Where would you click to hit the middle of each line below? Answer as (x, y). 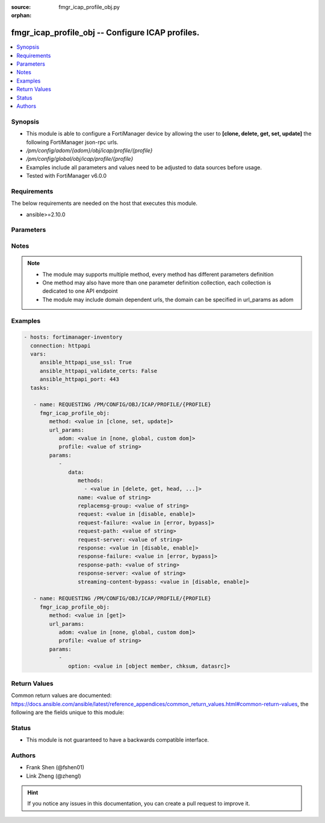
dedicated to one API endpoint (80, 291)
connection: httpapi (60, 346)
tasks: (40, 388)
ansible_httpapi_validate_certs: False (98, 371)
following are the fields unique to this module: (68, 712)
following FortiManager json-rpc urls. (72, 142)
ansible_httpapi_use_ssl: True (86, 362)
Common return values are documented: (61, 695)
